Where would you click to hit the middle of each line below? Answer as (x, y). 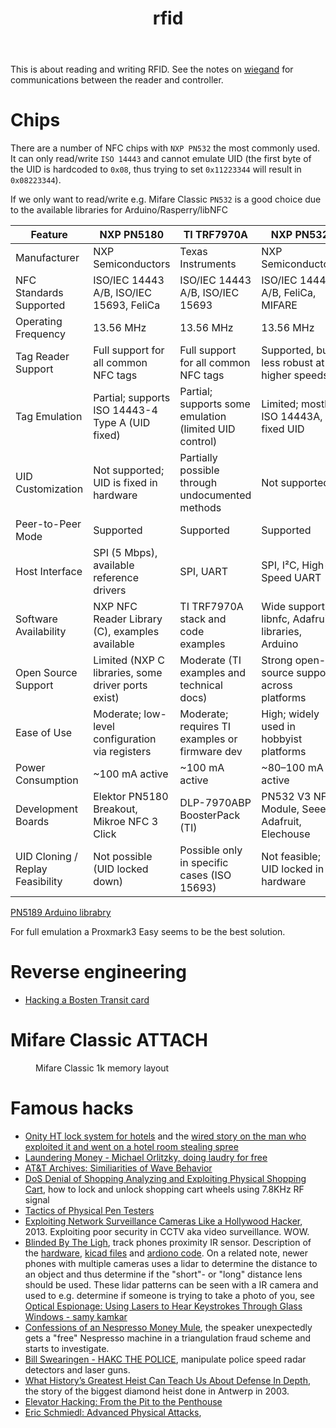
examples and (213, 673)
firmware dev (211, 752)
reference (116, 578)
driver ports (120, 685)
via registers (122, 752)
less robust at (293, 363)
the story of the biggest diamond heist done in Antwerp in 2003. (157, 1391)
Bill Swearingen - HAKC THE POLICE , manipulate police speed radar (165, 1359)
